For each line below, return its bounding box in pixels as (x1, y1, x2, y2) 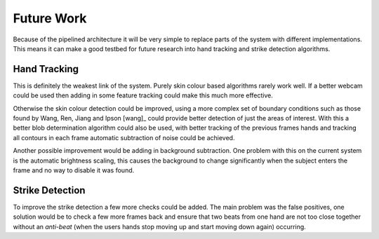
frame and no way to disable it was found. (13, 165, 135, 175)
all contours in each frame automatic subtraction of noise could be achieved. (13, 133, 235, 142)
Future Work (13, 11, 87, 26)
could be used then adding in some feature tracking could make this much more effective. (13, 91, 274, 100)
